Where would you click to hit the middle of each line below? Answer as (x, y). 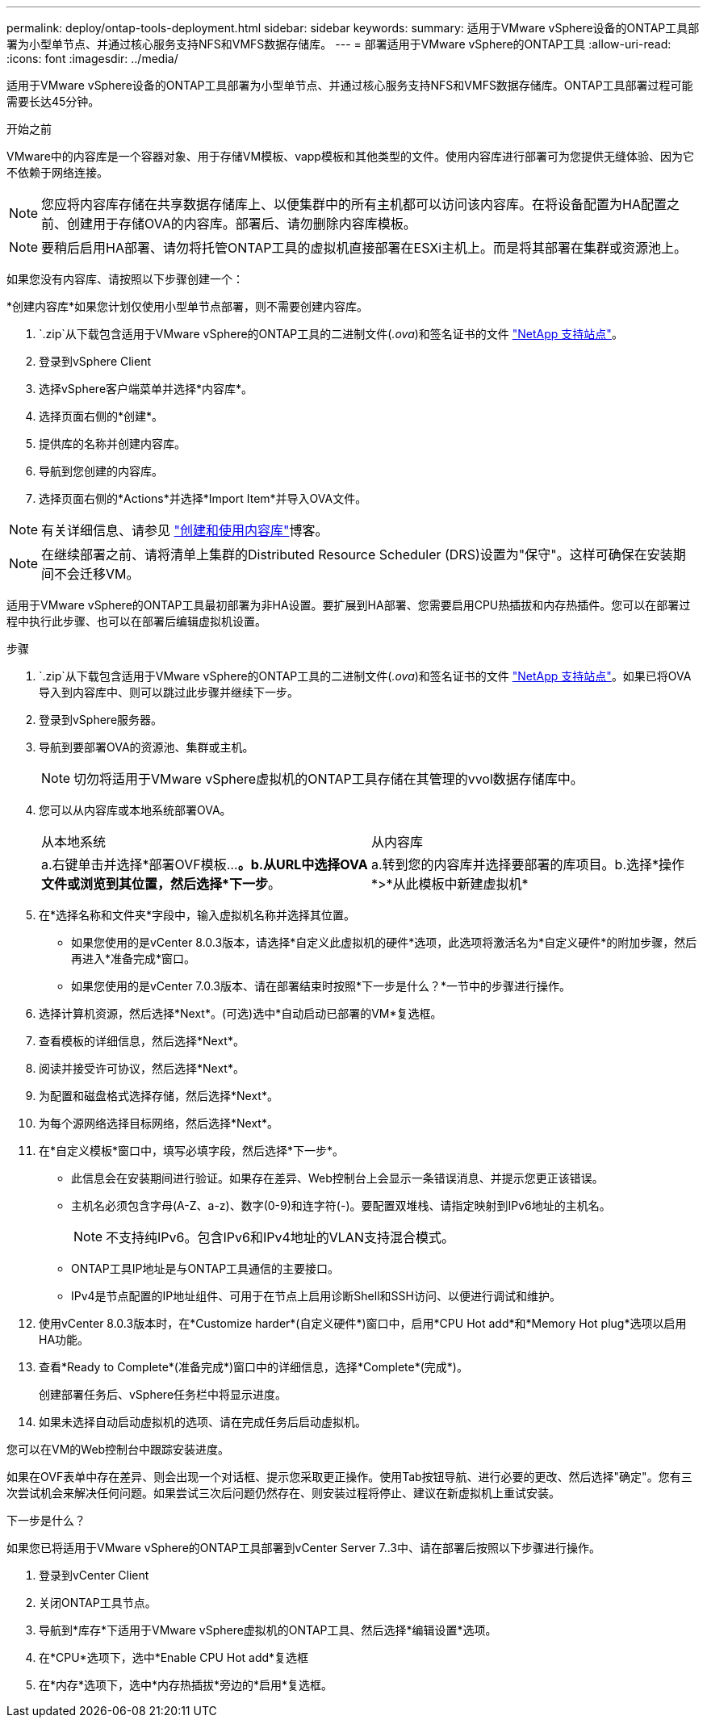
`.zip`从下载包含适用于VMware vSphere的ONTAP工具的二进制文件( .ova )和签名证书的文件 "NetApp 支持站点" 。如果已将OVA (365, 676)
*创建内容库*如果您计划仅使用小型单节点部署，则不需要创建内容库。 (188, 306)
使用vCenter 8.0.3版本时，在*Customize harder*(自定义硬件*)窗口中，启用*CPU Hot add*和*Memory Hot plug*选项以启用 (363, 1323)
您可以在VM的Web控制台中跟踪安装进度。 (118, 1449)
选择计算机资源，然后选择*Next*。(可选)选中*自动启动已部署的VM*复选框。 (241, 1013)
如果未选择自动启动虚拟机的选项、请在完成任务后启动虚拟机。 (203, 1422)
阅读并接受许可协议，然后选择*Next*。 (142, 1068)
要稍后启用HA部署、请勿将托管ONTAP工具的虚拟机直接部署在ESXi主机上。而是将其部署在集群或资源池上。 (364, 248)
